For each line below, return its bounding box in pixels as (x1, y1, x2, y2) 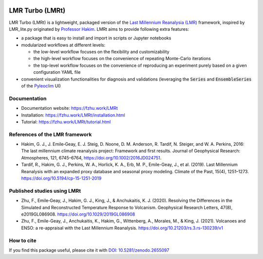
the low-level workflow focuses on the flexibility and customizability (33, 49, 170, 55)
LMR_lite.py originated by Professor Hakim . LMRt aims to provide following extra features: (9, 26, 189, 32)
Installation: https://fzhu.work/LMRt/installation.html (21, 112, 125, 118)
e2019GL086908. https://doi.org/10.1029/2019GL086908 (21, 211, 135, 217)
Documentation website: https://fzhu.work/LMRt (21, 105, 118, 111)
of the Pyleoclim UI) (21, 83, 61, 89)
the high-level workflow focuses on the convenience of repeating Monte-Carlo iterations (33, 56, 211, 61)
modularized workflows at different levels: (21, 42, 106, 48)
